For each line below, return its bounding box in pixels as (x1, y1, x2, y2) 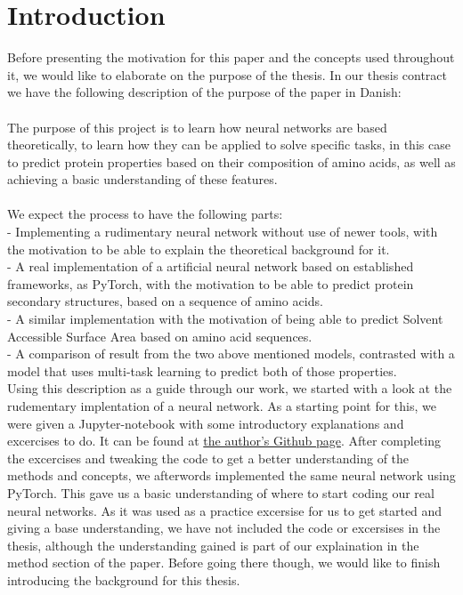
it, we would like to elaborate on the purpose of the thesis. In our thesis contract (7, 65, 448, 84)
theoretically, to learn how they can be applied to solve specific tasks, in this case (7, 135, 451, 154)
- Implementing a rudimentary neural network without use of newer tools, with (7, 222, 438, 241)
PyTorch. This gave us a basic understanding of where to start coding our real (7, 483, 435, 502)
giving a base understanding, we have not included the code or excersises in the (7, 519, 441, 537)
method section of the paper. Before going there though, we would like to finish (7, 553, 441, 572)
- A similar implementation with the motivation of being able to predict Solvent (7, 310, 443, 328)
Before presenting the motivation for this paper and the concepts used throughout (7, 48, 455, 67)
